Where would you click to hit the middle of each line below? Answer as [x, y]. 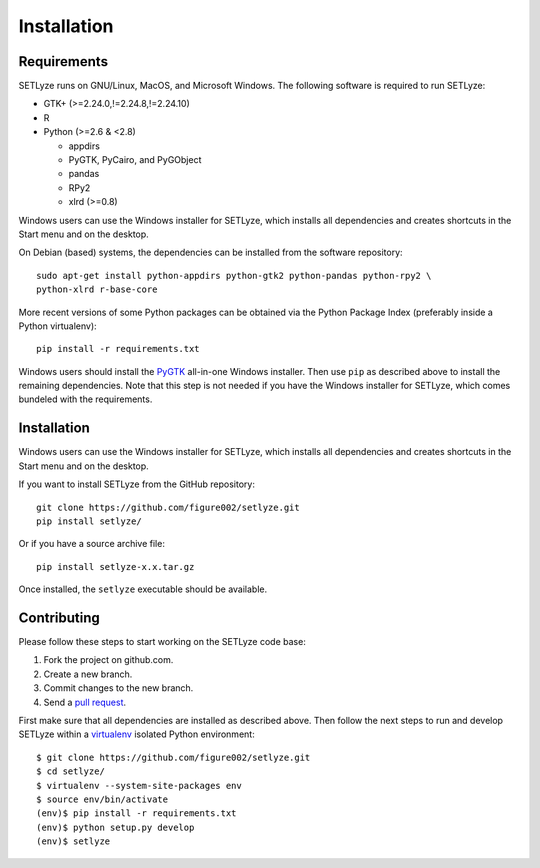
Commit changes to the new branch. [118, 688]
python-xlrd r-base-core [97, 289]
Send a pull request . [85, 702]
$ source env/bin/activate [102, 799]
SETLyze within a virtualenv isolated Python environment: [136, 734]
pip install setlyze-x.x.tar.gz [115, 566]
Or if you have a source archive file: [91, 544]
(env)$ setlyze [73, 841]
